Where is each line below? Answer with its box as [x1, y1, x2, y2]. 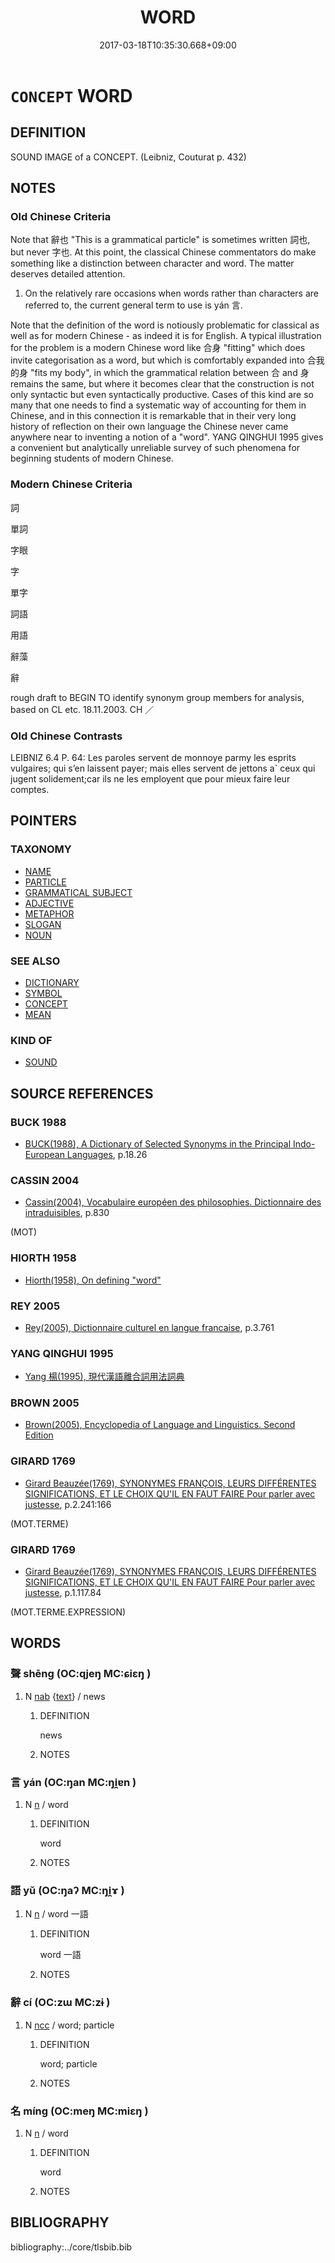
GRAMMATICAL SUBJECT [24, 886, 133, 898]
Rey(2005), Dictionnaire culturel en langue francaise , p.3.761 [24, 1321, 275, 1333]
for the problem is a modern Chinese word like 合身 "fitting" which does [10, 342, 306, 354]
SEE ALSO [10, 954, 61, 968]
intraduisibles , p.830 [24, 1207, 110, 1219]
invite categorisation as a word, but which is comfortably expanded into [10, 354, 305, 366]
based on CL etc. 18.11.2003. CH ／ [10, 703, 155, 715]
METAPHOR [24, 907, 75, 920]
